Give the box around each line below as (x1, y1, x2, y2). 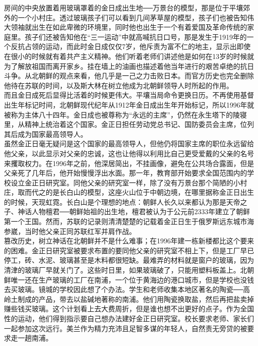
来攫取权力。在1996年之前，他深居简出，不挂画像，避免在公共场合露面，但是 (4, 158, 254, 168)
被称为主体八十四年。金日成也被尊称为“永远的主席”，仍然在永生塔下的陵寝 (4, 109, 247, 119)
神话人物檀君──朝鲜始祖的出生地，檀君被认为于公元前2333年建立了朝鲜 (17, 206, 250, 217)
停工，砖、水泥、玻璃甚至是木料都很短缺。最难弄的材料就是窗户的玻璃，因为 (4, 255, 254, 265)
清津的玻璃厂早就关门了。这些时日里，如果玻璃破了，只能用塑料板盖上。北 (4, 265, 247, 275)
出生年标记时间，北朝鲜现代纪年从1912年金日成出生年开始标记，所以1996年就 (4, 99, 254, 110)
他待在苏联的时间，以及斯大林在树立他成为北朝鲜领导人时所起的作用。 (4, 80, 233, 90)
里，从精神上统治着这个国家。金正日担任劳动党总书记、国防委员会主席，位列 (4, 119, 254, 129)
